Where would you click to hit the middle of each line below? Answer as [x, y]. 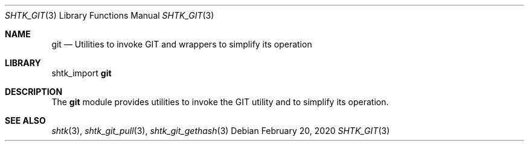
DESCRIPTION [34, 92]
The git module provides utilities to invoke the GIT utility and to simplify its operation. [220, 102]
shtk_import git [82, 73]
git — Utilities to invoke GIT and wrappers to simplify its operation [182, 44]
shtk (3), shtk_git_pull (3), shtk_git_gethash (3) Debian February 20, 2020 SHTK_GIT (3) [221, 131]
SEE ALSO [25, 120]
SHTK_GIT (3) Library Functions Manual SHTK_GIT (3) [110, 15]
